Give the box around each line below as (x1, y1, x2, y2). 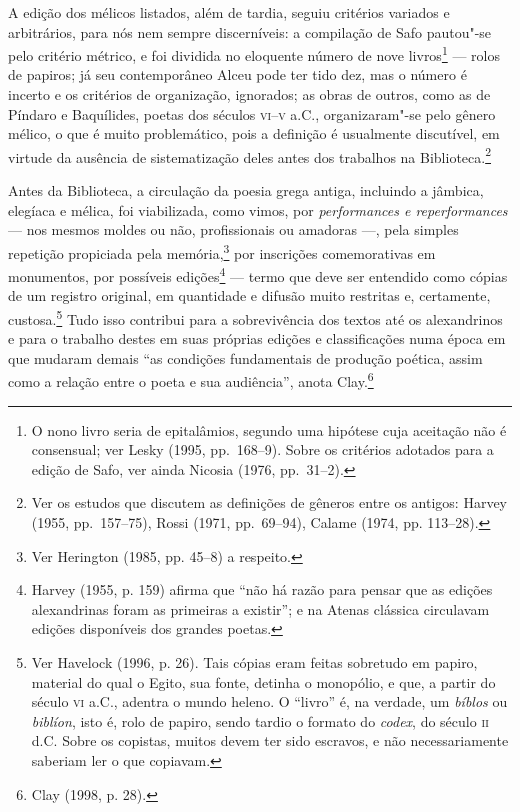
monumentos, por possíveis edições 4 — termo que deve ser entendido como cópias (8, 263, 508, 286)
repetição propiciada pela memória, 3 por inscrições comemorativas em (8, 239, 436, 263)
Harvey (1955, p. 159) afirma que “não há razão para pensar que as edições (31, 579, 493, 600)
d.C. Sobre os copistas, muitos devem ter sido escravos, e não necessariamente (31, 730, 509, 751)
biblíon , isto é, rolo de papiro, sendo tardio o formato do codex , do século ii (31, 710, 489, 731)
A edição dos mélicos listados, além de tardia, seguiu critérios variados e (8, 2, 450, 22)
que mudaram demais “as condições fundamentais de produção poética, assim (8, 347, 483, 368)
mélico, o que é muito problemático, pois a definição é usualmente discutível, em (8, 123, 500, 144)
